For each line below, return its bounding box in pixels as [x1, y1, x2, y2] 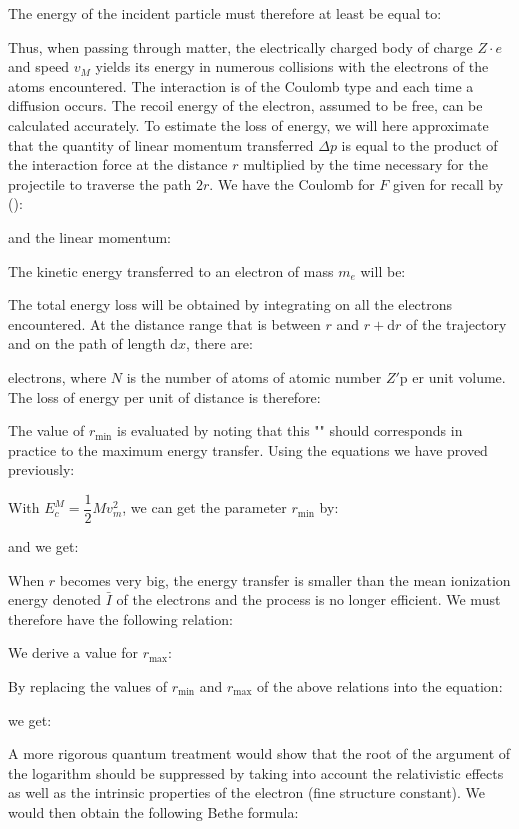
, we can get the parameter [122, 497, 287, 518]
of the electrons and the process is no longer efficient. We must [116, 589, 501, 610]
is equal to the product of [341, 134, 498, 155]
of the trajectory [406, 313, 507, 334]
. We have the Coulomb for [209, 173, 375, 194]
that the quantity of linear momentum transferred [8, 134, 314, 155]
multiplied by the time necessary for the [243, 154, 488, 175]
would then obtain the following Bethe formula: [8, 801, 299, 822]
